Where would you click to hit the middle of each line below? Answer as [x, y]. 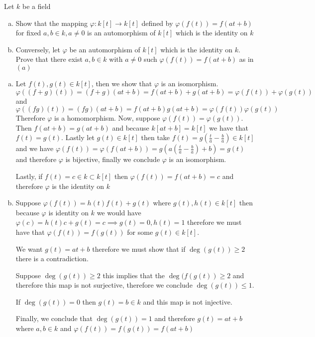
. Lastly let [78, 137]
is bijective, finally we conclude [113, 159]
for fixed [28, 33]
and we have [35, 148]
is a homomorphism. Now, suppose [107, 118]
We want [29, 249]
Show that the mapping [52, 23]
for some [140, 232]
